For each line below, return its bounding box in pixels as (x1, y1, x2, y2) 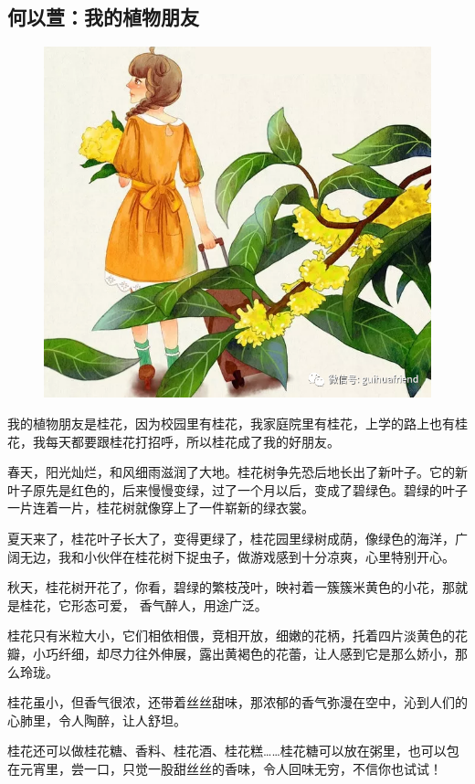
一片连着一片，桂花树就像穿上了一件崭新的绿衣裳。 (7, 498, 314, 517)
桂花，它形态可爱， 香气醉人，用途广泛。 (19, 595, 268, 614)
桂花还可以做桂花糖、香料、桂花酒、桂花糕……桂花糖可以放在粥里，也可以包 (7, 741, 459, 760)
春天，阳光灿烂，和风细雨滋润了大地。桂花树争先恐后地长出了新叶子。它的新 (7, 462, 468, 482)
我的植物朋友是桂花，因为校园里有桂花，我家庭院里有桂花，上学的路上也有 (7, 414, 455, 432)
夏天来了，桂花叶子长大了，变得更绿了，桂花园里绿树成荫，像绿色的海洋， (7, 528, 455, 547)
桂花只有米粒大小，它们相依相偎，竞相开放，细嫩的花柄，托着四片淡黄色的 (7, 626, 455, 645)
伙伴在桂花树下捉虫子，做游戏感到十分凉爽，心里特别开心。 (96, 546, 455, 566)
